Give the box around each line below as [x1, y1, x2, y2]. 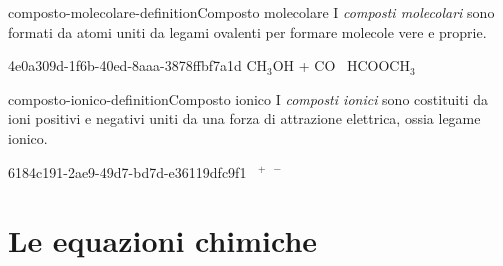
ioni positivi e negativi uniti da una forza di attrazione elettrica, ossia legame [8, 108, 481, 129]
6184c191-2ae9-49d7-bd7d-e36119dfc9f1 [8, 161, 247, 182]
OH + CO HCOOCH [272, 55, 410, 76]
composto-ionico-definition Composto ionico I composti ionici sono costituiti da [8, 88, 489, 109]
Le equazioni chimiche [8, 220, 318, 261]
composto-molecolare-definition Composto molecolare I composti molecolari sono [8, 2, 495, 22]
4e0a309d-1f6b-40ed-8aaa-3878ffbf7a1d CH [8, 55, 268, 76]
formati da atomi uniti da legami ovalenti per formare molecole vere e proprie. [8, 21, 487, 42]
